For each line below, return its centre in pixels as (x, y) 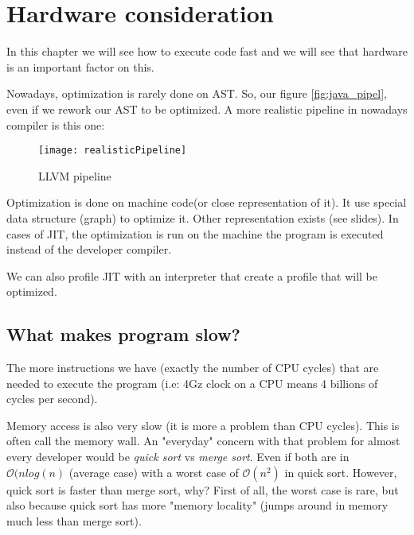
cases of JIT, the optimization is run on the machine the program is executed (195, 233)
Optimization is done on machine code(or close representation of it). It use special (207, 202)
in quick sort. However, (341, 472)
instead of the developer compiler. (89, 249)
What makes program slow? (123, 334)
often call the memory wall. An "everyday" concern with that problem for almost (203, 441)
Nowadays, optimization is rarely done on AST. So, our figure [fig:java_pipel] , (197, 93)
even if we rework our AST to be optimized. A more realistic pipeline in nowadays (207, 109)
